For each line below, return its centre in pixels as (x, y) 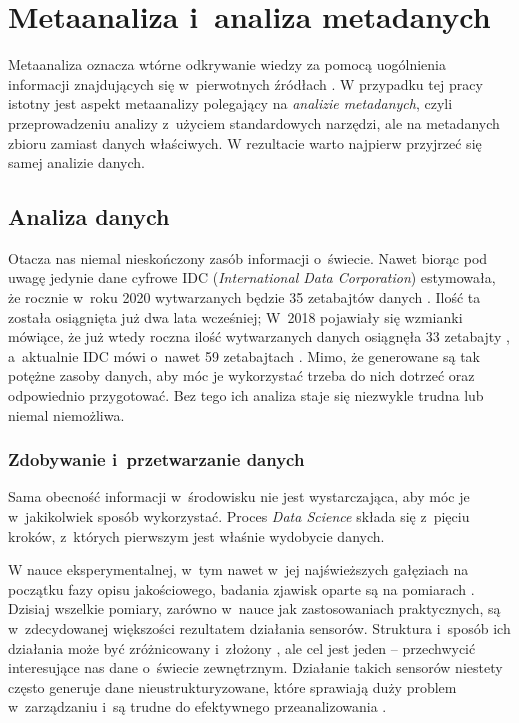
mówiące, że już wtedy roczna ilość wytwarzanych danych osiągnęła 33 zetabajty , (259, 336)
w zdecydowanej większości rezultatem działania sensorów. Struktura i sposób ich (259, 628)
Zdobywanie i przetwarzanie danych (156, 459)
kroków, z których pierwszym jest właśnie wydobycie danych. (196, 535)
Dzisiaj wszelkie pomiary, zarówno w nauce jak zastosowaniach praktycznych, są (254, 608)
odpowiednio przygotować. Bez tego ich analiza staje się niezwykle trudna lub (246, 395)
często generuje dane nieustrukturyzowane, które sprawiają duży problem (232, 686)
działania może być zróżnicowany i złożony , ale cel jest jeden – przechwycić (242, 647)
